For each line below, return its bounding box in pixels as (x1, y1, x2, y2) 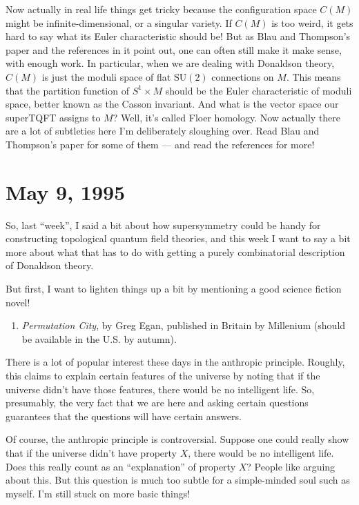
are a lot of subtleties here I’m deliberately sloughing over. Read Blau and (6, 123, 320, 138)
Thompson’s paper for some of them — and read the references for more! (6, 137, 315, 151)
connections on (211, 69, 274, 83)
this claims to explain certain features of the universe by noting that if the (6, 368, 320, 382)
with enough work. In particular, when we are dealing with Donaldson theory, (6, 56, 335, 70)
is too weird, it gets (271, 15, 353, 30)
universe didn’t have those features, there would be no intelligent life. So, (6, 382, 315, 396)
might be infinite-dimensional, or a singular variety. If (6, 15, 232, 30)
